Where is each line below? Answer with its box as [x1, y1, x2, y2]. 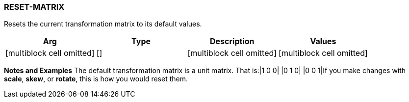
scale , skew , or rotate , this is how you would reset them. [4, 75, 188, 83]
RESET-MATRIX [4, 2, 65, 12]
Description [210, 36, 255, 47]
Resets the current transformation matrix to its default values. [4, 20, 202, 28]
